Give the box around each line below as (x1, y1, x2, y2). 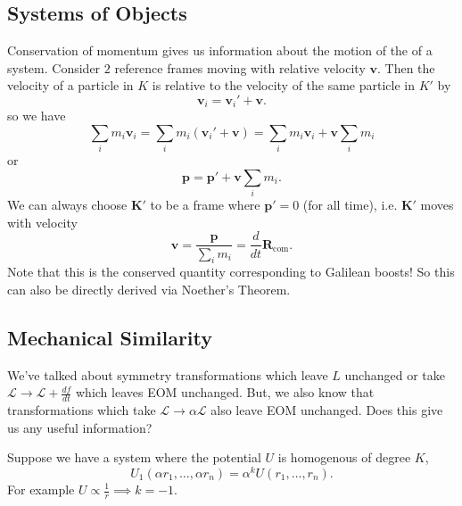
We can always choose (7, 195, 128, 214)
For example (7, 480, 75, 498)
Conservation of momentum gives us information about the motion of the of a (7, 41, 433, 60)
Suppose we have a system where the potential (7, 448, 261, 467)
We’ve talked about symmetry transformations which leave (7, 365, 328, 384)
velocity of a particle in (7, 76, 134, 95)
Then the (384, 58, 435, 77)
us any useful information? (7, 418, 153, 436)
